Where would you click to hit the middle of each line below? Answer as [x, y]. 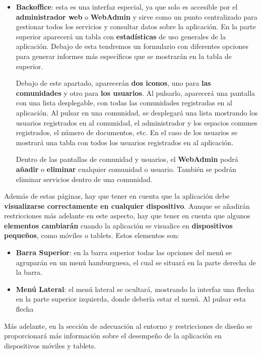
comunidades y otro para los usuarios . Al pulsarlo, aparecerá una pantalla [136, 93]
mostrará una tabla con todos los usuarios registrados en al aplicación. [125, 142]
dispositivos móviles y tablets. [50, 345]
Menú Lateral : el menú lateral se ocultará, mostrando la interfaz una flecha [135, 289]
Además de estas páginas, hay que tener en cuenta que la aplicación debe [117, 196]
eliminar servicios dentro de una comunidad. [84, 179]
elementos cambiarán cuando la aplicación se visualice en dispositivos [118, 225]
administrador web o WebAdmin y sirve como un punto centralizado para [137, 16]
